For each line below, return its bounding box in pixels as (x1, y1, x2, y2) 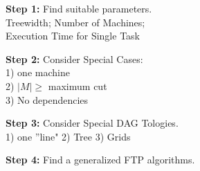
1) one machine (6, 65, 70, 80)
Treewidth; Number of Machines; (6, 15, 145, 29)
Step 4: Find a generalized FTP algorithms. (6, 152, 195, 167)
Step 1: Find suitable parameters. (6, 1, 152, 15)
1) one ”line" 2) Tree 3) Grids (6, 129, 131, 143)
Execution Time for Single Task (6, 28, 140, 43)
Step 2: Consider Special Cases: (6, 51, 143, 66)
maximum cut (48, 78, 107, 93)
